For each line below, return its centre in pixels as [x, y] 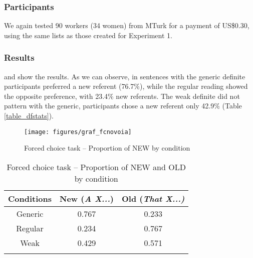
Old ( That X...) [153, 198]
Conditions [30, 198]
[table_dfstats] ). [29, 115]
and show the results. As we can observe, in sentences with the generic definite [125, 76]
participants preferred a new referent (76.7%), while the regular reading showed [126, 86]
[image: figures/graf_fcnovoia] [78, 132]
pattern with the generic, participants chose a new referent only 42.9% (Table [123, 106]
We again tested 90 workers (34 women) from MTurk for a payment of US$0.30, [127, 25]
